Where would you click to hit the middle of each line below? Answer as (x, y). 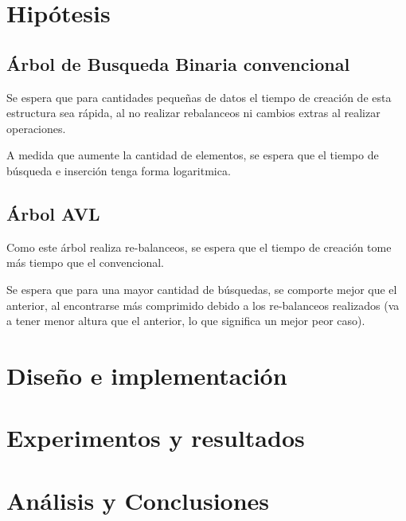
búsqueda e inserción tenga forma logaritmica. (119, 170)
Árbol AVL (53, 213)
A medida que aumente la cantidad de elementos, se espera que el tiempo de (193, 155)
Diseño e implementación (147, 375)
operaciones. (36, 128)
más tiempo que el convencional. (86, 262)
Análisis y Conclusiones (138, 500)
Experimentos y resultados (156, 438)
